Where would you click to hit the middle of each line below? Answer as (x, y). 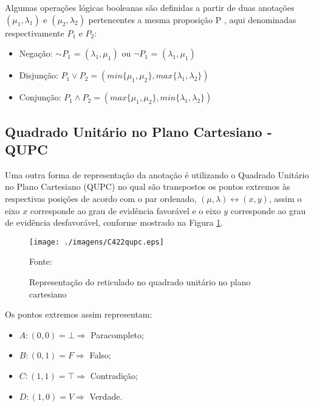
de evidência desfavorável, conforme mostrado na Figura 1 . (114, 222)
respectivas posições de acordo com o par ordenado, (101, 198)
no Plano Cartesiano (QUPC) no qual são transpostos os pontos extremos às (148, 186)
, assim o (285, 198)
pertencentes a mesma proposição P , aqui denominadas (192, 19)
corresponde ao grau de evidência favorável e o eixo (125, 210)
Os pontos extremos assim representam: (79, 314)
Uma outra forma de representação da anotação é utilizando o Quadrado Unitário (157, 174)
